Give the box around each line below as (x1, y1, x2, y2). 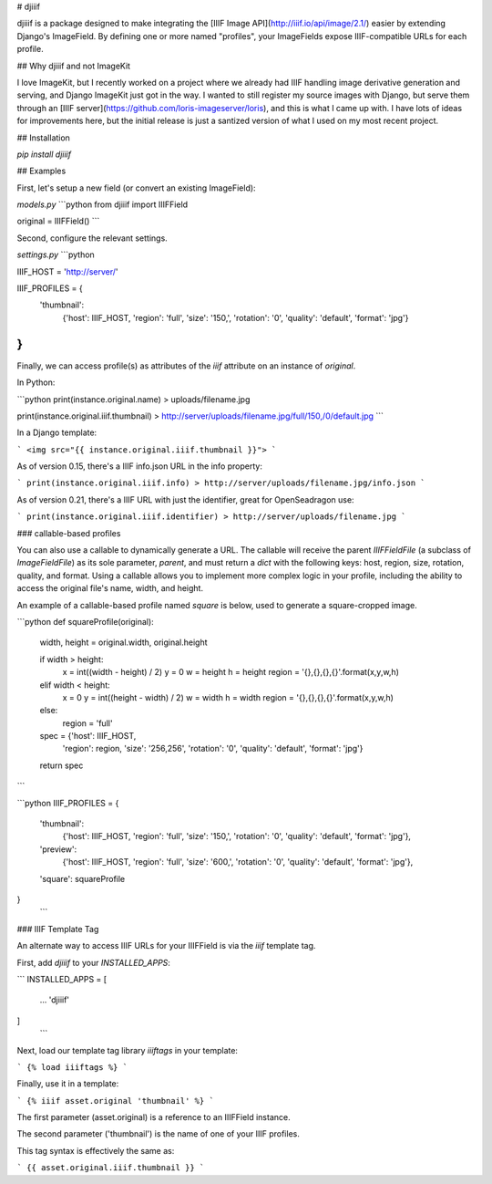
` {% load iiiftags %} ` (16, 1062, 128, 1072)
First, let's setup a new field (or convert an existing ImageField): (16, 182, 256, 193)
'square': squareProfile (39, 873, 126, 884)
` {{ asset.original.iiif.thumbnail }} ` (16, 1163, 205, 1173)
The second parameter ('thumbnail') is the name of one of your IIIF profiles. (16, 1128, 300, 1139)
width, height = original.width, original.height (39, 637, 209, 648)
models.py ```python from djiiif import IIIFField (16, 199, 189, 210)
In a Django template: (16, 427, 97, 438)
